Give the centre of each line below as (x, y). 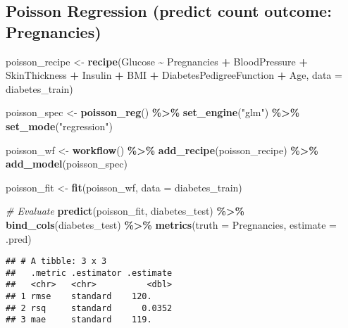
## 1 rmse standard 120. (79, 297)
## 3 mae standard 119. (79, 320)
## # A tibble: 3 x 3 (56, 261)
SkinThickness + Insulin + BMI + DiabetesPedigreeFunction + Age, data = (174, 75)
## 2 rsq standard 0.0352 (89, 308)
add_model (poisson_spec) (67, 164)
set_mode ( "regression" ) (59, 126)
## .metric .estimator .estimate (89, 273)
